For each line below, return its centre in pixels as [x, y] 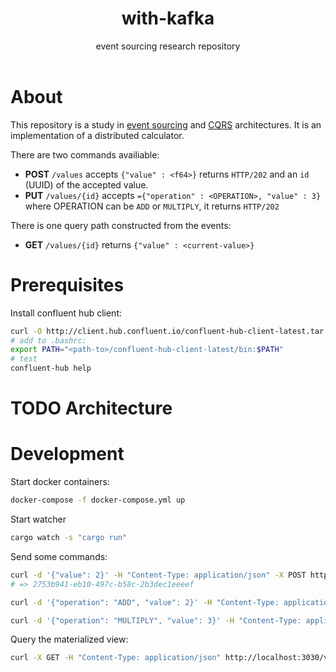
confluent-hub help [51, 368]
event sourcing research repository [168, 46]
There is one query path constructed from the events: [121, 225]
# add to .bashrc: [48, 340]
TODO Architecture [91, 408]
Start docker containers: [60, 482]
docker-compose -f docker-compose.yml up [98, 500]
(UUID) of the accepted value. [86, 184]
